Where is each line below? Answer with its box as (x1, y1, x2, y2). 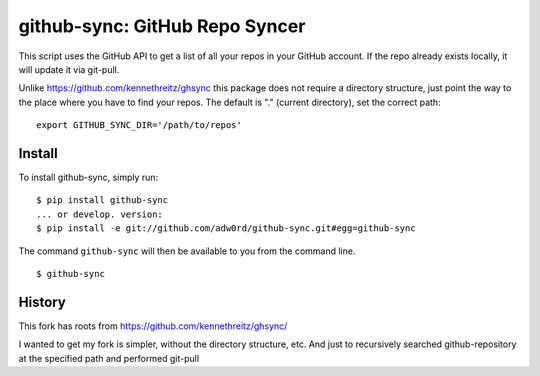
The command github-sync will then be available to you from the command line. (18, 245, 356, 257)
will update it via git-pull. (18, 63, 120, 75)
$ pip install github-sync (36, 195, 169, 206)
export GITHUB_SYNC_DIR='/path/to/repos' (36, 120, 242, 131)
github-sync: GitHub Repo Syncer (18, 15, 306, 37)
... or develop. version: (36, 208, 164, 220)
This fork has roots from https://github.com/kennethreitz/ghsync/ (18, 320, 288, 332)
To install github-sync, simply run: (18, 171, 159, 184)
